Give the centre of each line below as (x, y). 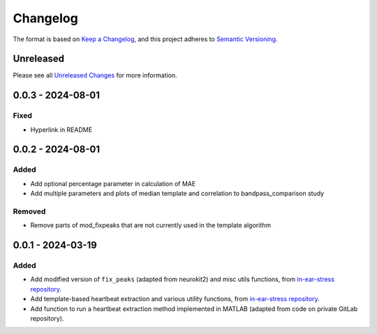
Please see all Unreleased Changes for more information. (95, 75)
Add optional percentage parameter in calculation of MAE (113, 183)
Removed (29, 211)
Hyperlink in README (61, 130)
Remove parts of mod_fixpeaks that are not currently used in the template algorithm (151, 225)
